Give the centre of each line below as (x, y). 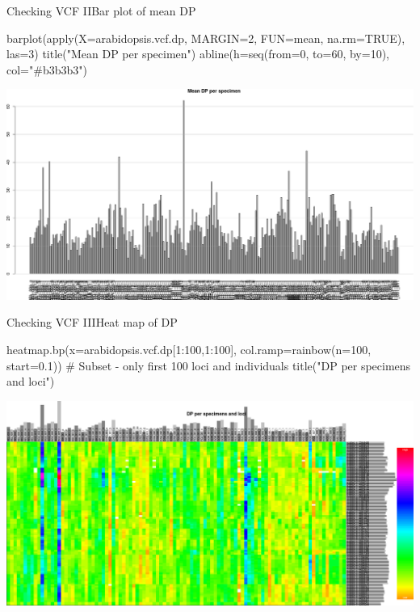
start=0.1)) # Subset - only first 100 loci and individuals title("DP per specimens (209, 365)
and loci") (31, 381)
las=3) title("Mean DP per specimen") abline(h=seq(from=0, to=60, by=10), (198, 54)
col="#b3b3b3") (47, 69)
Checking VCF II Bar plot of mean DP (101, 11)
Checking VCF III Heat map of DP (92, 322)
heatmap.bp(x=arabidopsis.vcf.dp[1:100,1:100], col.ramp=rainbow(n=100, (189, 349)
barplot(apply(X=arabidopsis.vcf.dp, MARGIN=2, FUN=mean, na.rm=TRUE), (206, 38)
